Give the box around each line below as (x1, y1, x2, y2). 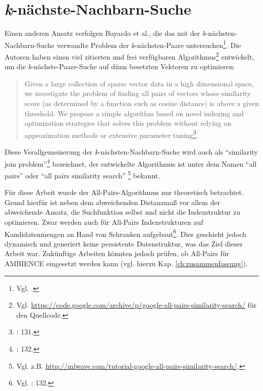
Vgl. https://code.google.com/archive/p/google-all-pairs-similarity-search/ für (16, 300, 257, 310)
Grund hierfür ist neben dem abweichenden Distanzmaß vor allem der (5, 197, 220, 207)
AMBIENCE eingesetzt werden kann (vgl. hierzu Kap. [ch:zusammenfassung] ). (5, 258, 248, 268)
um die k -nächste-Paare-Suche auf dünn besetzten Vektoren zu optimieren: (5, 61, 235, 72)
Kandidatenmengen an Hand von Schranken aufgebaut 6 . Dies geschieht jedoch (5, 227, 246, 239)
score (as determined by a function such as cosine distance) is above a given (24, 98, 259, 108)
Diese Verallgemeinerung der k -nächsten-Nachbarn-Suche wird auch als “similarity (5, 146, 258, 157)
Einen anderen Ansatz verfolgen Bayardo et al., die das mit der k (5, 28, 206, 38)
